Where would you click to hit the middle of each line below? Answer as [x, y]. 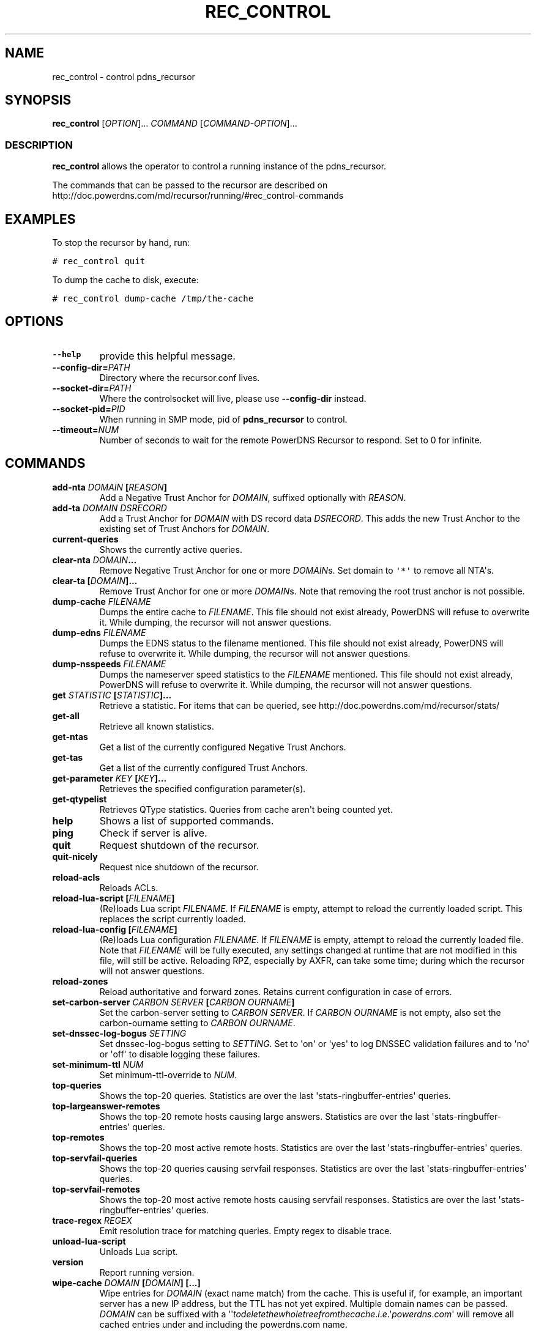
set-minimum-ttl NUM [98, 1064]
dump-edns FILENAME [99, 632]
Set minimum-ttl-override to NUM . [168, 1075]
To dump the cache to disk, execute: [125, 280]
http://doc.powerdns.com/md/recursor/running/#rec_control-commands [198, 196]
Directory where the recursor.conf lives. [180, 377]
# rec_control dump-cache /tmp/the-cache [153, 299]
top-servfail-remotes [96, 1189]
